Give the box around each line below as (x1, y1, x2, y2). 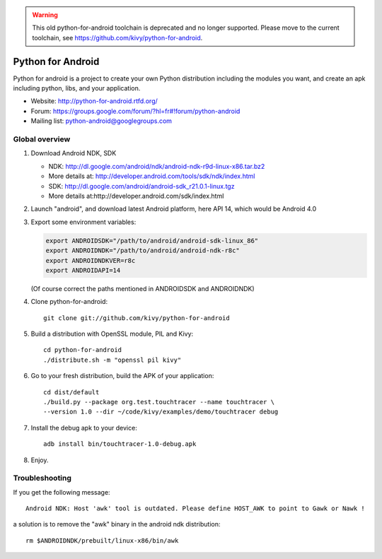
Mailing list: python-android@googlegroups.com (30, 117, 173, 125)
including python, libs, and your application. (13, 84, 141, 93)
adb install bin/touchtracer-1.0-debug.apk (43, 440, 197, 448)
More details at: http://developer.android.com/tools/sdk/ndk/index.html (48, 172, 255, 180)
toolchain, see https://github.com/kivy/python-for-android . (32, 33, 203, 42)
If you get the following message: (13, 488, 110, 496)
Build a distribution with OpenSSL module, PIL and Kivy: (30, 329, 194, 339)
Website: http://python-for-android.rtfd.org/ (30, 97, 158, 105)
